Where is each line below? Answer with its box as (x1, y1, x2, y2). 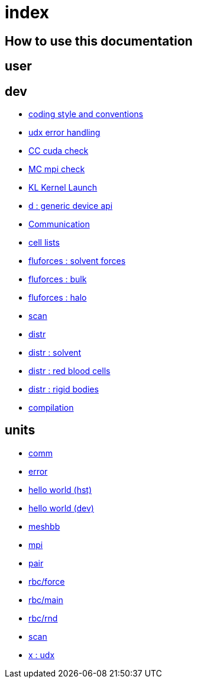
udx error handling (28, 127, 101, 138)
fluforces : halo (28, 292, 87, 303)
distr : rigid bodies (28, 384, 99, 395)
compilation (28, 402, 74, 413)
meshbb (28, 521, 60, 531)
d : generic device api (28, 201, 113, 211)
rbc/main (28, 594, 63, 605)
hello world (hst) (28, 484, 92, 495)
